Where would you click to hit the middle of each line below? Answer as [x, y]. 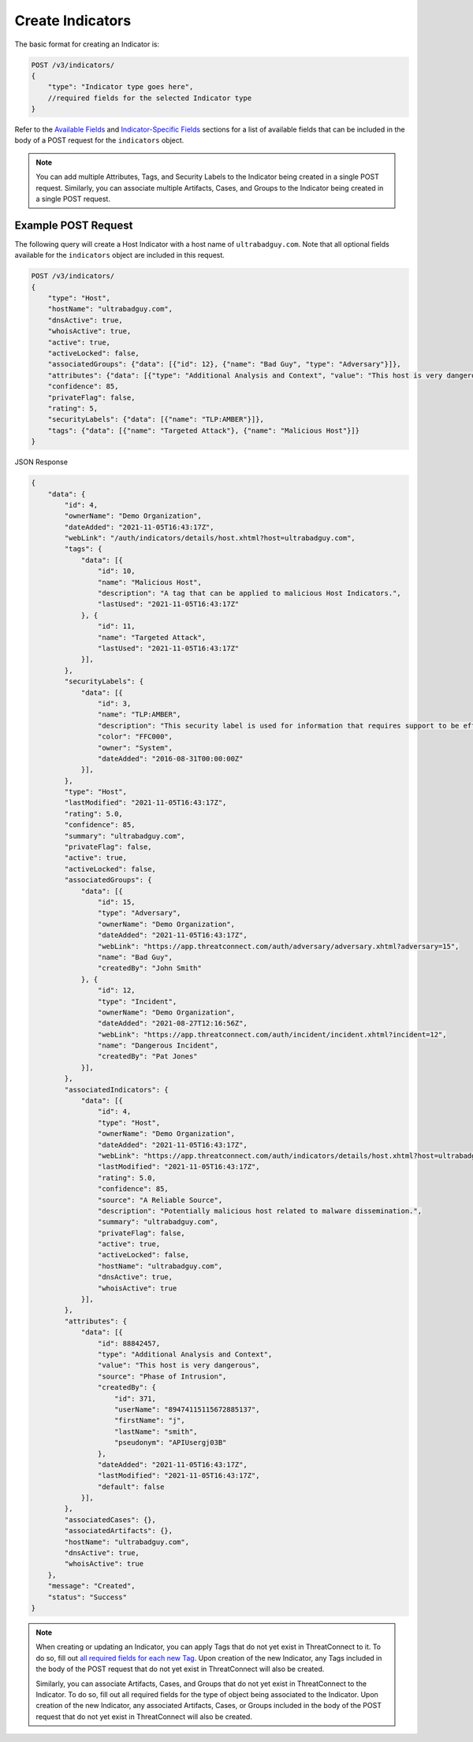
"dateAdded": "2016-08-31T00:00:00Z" [170, 758]
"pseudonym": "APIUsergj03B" [171, 1443]
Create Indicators [73, 20]
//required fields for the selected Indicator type [150, 98]
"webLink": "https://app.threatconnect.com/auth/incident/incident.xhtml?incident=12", [272, 1034]
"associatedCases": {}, [110, 1520]
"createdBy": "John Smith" [150, 968]
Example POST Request [74, 225]
